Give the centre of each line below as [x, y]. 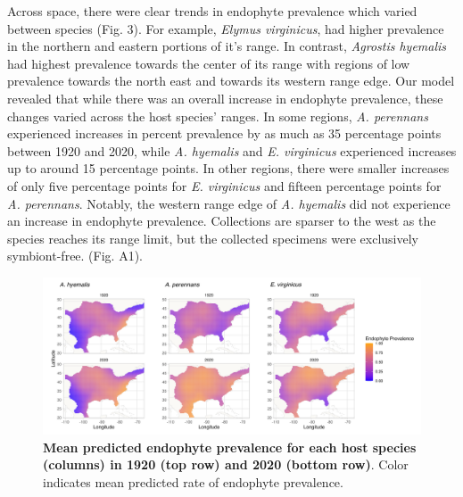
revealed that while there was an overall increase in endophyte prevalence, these [225, 98]
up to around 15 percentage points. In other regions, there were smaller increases [228, 168]
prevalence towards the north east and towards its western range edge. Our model [231, 81]
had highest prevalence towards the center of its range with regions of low [209, 63]
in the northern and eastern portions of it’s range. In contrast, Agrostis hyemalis [227, 46]
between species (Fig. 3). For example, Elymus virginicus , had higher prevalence [226, 28]
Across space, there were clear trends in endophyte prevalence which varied [212, 11]
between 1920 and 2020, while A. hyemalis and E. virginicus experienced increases [232, 150]
